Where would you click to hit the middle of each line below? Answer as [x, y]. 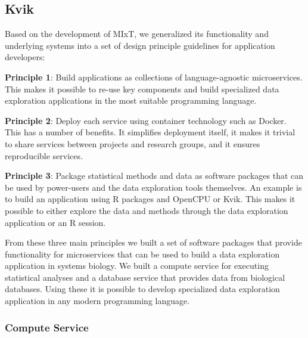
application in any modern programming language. [97, 301]
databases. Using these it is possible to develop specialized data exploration [142, 289]
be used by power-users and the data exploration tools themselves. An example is [153, 187]
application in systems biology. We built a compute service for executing [137, 266]
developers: [25, 57]
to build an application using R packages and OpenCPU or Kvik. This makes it [150, 199]
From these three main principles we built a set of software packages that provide [153, 242]
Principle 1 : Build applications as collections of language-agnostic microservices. [154, 77]
